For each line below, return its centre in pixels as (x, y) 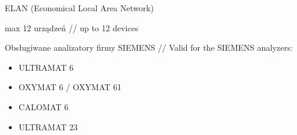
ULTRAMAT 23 (48, 126)
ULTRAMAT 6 (46, 67)
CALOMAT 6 (43, 106)
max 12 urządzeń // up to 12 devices (72, 27)
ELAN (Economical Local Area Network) (79, 8)
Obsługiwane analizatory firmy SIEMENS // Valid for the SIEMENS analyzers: (149, 47)
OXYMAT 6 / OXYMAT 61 (70, 87)
